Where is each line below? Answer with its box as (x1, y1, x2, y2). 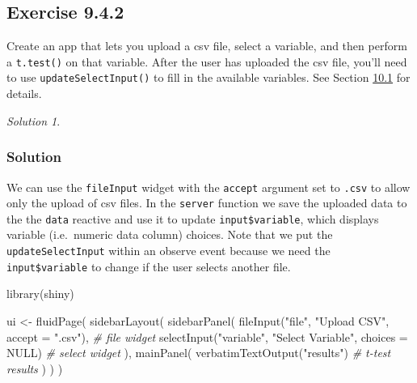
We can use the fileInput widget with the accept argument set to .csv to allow (6, 178, 411, 195)
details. (6, 85, 42, 102)
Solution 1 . (6, 112, 61, 129)
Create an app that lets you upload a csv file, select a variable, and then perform (6, 37, 407, 54)
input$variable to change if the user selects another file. (6, 257, 291, 274)
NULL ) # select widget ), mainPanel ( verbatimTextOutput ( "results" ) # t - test (6, 344, 391, 361)
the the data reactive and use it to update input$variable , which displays (6, 210, 379, 227)
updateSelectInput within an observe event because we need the (6, 242, 331, 259)
